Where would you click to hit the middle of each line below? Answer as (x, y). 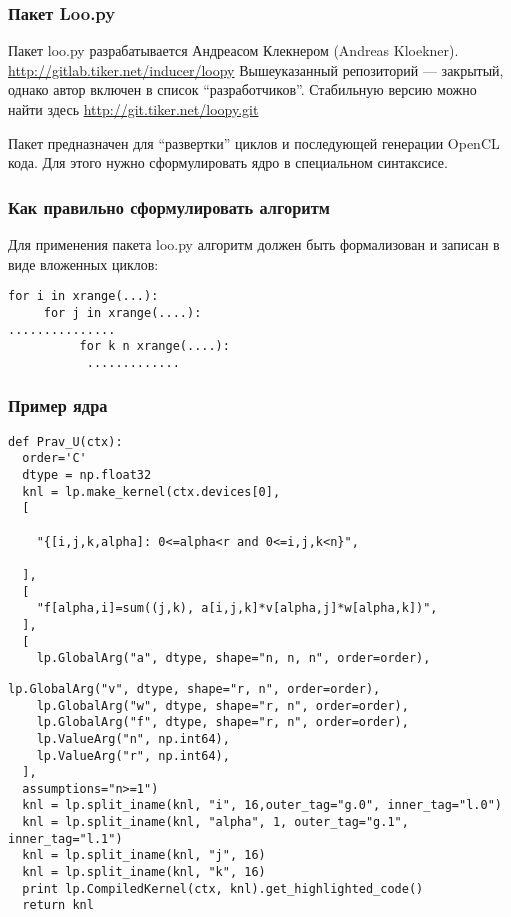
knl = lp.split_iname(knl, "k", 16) (144, 872)
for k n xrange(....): (154, 346)
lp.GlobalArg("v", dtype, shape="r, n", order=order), (194, 688)
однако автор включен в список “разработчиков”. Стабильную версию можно (242, 89)
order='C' (54, 458)
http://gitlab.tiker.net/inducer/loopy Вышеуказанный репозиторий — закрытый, (256, 69)
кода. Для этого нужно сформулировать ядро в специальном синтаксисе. (228, 162)
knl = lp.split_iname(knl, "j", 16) (144, 855)
